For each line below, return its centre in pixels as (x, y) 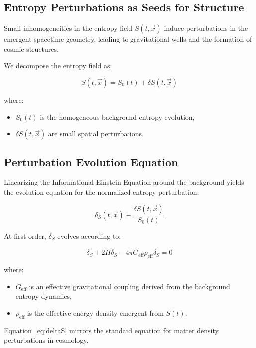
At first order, (25, 236)
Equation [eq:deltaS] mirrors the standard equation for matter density (111, 330)
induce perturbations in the (206, 28)
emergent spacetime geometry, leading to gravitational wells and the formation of (128, 39)
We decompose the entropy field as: (58, 66)
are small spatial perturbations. (96, 133)
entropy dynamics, (44, 296)
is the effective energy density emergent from (95, 312)
